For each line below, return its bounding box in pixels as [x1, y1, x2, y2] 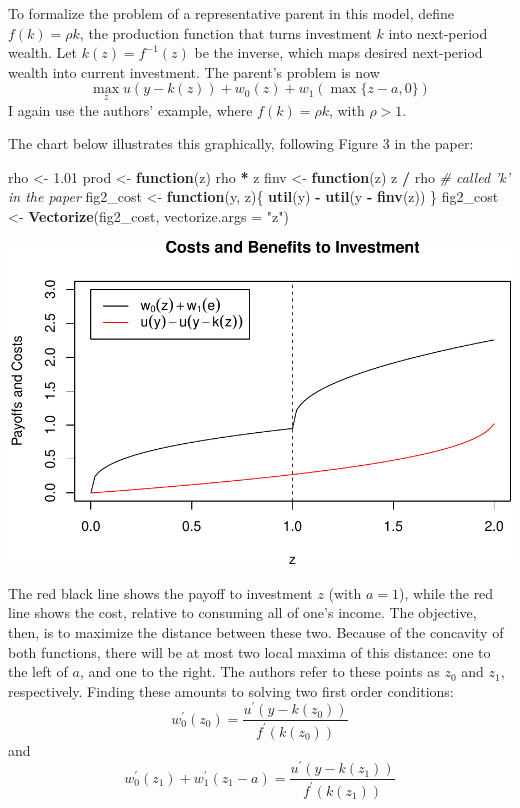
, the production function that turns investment [79, 22, 372, 43]
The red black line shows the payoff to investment [8, 582, 313, 603]
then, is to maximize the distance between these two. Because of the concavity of [8, 621, 504, 642]
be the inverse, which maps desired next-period [194, 42, 483, 63]
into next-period [388, 22, 488, 43]
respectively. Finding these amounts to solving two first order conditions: [8, 680, 454, 701]
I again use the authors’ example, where [8, 99, 253, 120]
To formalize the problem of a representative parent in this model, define [8, 3, 455, 23]
